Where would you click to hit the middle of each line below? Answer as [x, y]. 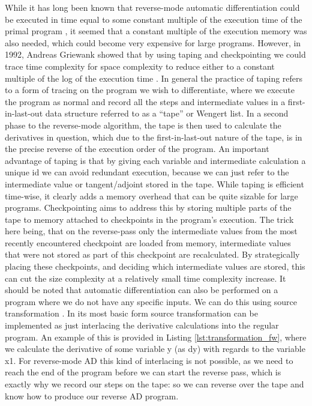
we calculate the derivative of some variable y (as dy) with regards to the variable [155, 349]
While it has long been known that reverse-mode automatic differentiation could [152, 7]
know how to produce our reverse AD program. [92, 395]
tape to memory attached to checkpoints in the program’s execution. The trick [149, 219]
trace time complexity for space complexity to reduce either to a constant [140, 66]
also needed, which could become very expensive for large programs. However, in [153, 42]
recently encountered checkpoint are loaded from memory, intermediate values [148, 242]
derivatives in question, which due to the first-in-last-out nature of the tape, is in [154, 137]
